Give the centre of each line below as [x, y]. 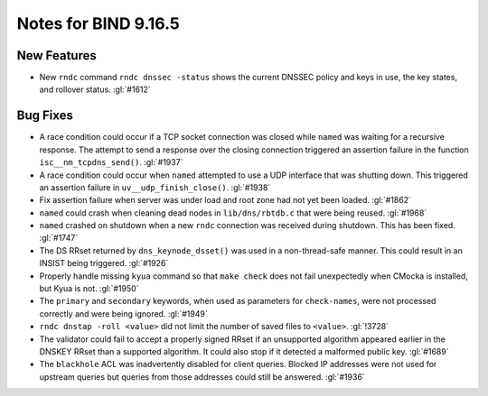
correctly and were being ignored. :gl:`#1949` [123, 313]
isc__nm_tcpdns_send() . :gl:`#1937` [111, 162]
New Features [56, 55]
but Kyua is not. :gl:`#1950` [89, 289]
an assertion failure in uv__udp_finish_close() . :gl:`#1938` [155, 187]
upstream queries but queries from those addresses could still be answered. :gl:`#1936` [202, 377]
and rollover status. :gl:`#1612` [95, 89]
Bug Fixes [45, 116]
